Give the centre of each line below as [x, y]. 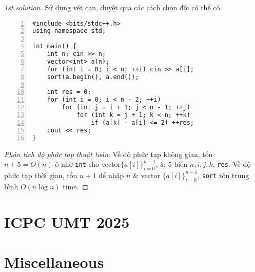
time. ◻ [75, 186]
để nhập [111, 175]
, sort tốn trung [223, 175]
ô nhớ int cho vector [88, 164]
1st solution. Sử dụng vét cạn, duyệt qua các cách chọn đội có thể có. [113, 7]
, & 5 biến [172, 164]
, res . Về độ [232, 164]
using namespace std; [69, 31]
